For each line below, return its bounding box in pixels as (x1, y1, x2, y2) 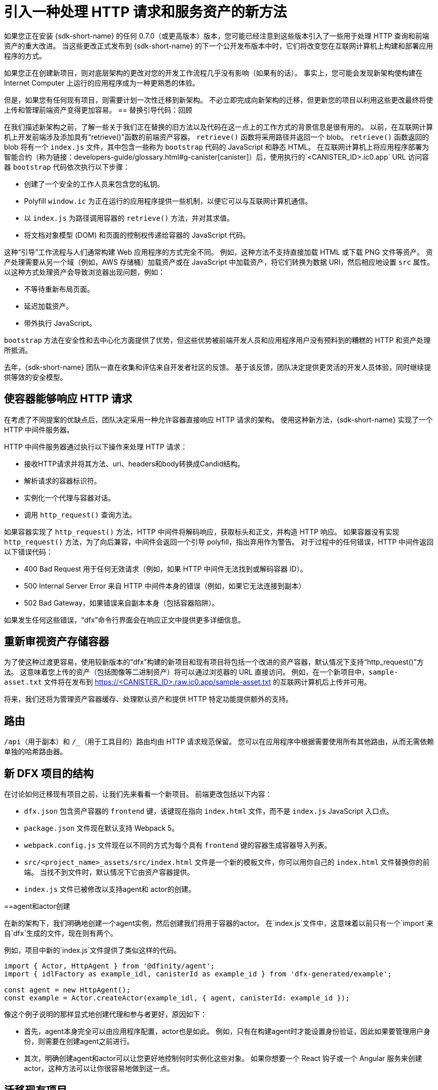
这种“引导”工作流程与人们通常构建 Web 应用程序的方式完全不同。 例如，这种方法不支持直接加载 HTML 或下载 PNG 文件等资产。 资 (4, 247, 433, 256)
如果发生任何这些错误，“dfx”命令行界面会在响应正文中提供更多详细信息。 (4, 615, 245, 624)
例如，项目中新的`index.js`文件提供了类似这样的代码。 (4, 946, 181, 955)
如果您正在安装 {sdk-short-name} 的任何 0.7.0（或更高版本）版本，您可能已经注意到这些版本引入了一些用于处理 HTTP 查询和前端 (4, 31, 429, 40)
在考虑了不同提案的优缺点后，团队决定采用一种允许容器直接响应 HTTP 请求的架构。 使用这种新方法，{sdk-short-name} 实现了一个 (4, 415, 433, 424)
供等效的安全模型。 (4, 372, 67, 381)
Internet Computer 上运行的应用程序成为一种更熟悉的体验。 (4, 78, 199, 87)
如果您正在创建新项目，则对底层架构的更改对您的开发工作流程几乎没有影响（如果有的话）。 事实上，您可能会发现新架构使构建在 (4, 68, 422, 77)
